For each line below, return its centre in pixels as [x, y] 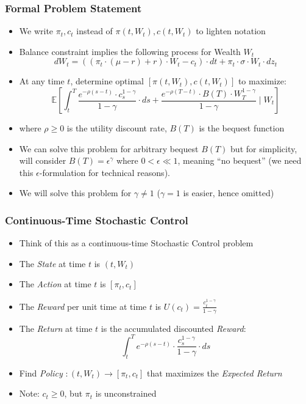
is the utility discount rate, [117, 128]
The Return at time [56, 328]
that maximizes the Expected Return [215, 373]
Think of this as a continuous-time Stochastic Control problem [136, 243]
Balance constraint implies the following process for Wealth [130, 51]
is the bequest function [242, 128]
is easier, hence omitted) [229, 193]
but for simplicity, [264, 148]
